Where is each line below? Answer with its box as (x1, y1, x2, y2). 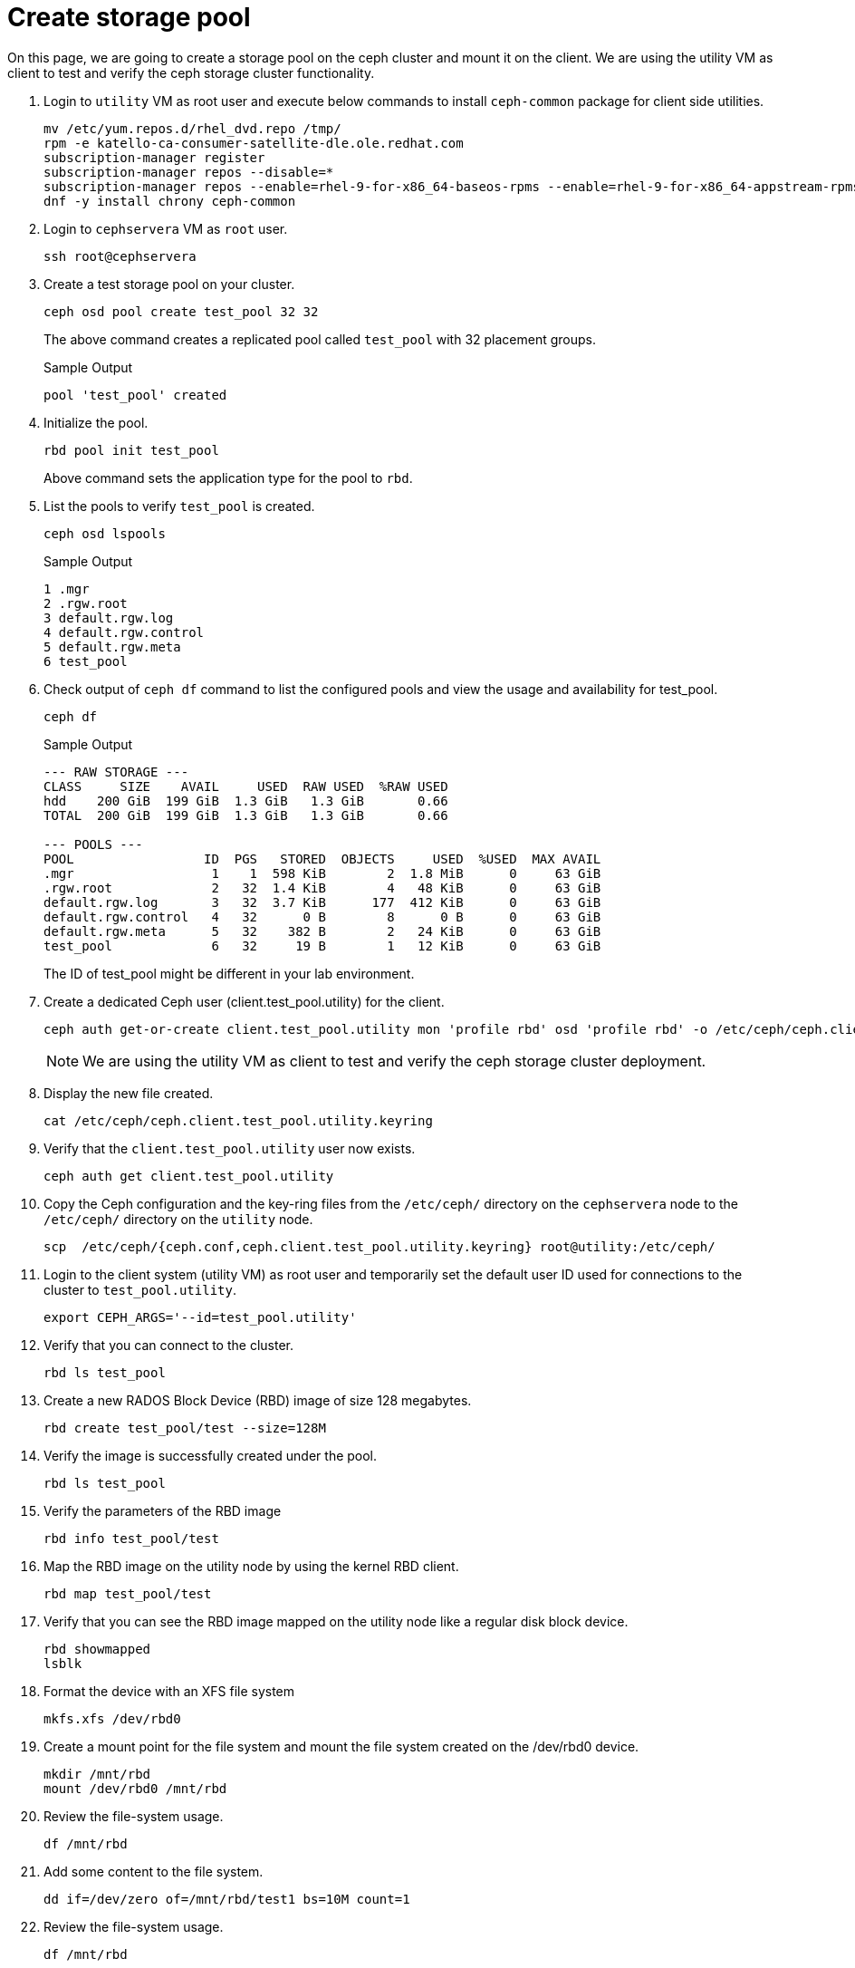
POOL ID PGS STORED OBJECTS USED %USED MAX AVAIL (43, 851, 601, 866)
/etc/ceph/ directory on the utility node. (43, 1211, 313, 1227)
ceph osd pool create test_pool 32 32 (43, 304, 319, 319)
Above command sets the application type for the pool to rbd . (43, 469, 413, 486)
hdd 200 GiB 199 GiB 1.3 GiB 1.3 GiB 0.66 (43, 793, 448, 808)
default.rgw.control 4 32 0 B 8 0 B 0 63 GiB (43, 909, 601, 924)
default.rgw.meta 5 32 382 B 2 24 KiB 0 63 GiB (43, 923, 601, 939)
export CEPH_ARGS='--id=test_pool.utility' (43, 1309, 357, 1325)
